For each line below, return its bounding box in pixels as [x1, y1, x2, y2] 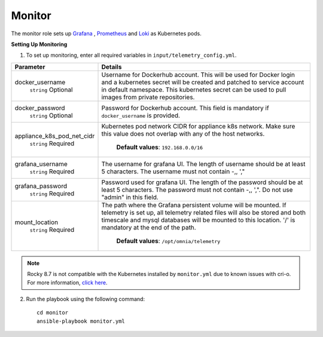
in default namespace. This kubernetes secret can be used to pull [101, 85, 287, 94]
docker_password [14, 103, 65, 112]
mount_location [14, 218, 59, 226]
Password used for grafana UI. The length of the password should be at [101, 178, 303, 186]
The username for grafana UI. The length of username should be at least [101, 160, 306, 168]
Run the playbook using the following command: [26, 295, 145, 302]
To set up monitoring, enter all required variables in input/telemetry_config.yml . [26, 51, 237, 59]
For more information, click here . [27, 278, 108, 286]
